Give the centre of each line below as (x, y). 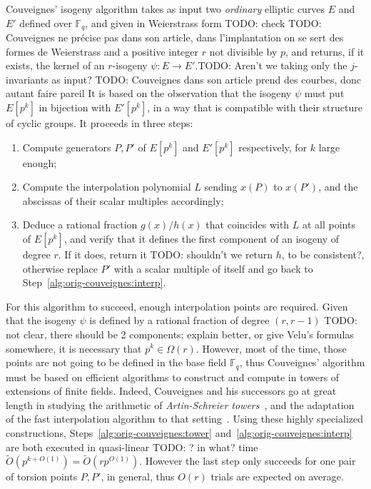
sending (221, 187)
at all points (329, 225)
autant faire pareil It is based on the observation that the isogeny (149, 93)
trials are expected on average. (277, 477)
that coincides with (248, 225)
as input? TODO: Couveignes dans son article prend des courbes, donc (206, 79)
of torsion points (42, 477)
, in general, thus (138, 477)
